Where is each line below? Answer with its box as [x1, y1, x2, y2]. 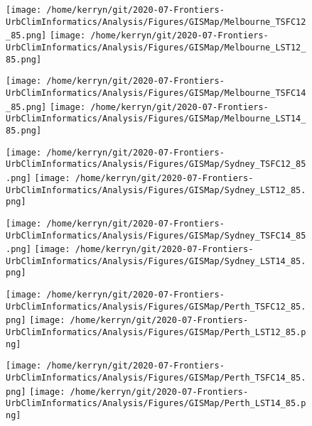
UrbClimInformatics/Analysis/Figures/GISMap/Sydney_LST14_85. [6, 256, 306, 266]
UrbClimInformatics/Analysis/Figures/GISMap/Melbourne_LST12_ [6, 42, 306, 53]
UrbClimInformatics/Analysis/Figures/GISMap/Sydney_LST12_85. [6, 185, 306, 195]
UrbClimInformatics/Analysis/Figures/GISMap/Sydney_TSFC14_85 [6, 230, 306, 241]
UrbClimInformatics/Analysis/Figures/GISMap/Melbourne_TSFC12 [6, 16, 306, 27]
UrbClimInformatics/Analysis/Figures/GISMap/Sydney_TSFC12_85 [6, 159, 306, 170]
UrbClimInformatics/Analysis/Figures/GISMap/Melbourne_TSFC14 [6, 87, 306, 98]
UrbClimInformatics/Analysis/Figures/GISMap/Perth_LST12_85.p [6, 327, 306, 338]
